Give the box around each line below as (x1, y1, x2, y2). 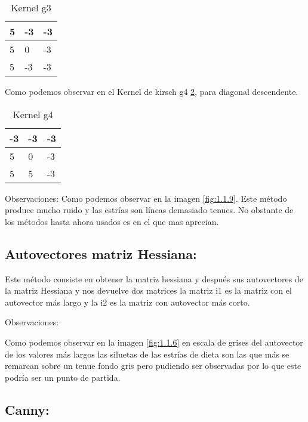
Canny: (5, 400, 50, 418)
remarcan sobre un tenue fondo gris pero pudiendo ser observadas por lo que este (5, 359, 301, 372)
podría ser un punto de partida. (5, 371, 121, 383)
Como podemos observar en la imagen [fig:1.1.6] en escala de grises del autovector (5, 335, 303, 348)
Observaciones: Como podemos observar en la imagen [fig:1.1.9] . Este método (5, 192, 287, 204)
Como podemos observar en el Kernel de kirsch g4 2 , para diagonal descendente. (5, 85, 298, 97)
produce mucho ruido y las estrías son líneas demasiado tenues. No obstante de (5, 204, 294, 216)
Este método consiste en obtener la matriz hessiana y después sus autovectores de (5, 272, 303, 285)
